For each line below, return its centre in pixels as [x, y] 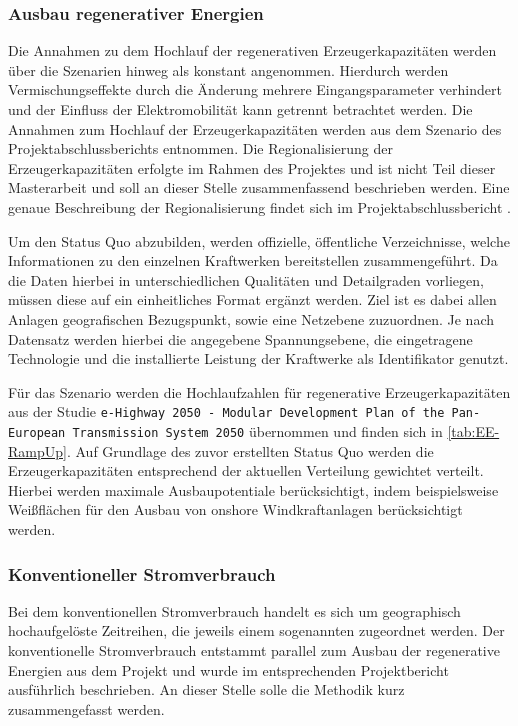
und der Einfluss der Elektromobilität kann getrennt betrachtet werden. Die [240, 109]
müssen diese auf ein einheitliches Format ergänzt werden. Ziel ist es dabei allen [252, 299]
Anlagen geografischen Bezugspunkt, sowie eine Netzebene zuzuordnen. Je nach [251, 318]
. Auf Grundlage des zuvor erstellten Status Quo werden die [250, 450]
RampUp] [37, 450]
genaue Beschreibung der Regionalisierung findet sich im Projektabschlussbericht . [259, 206]
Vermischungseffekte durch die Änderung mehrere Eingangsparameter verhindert [255, 89]
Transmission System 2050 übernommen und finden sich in [257, 430]
